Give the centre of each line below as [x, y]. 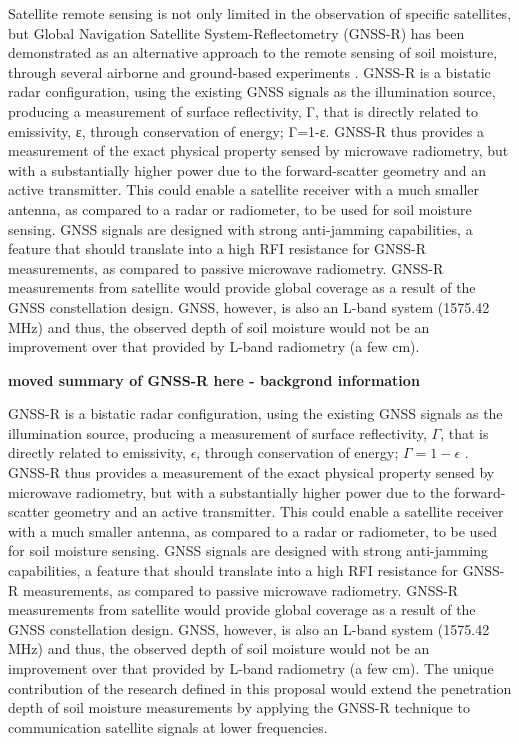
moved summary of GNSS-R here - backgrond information [214, 379]
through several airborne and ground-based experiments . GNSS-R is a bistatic [249, 71]
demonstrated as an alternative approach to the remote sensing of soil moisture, [253, 52]
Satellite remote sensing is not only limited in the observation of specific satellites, [260, 13]
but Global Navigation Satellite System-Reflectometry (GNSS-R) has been [236, 32]
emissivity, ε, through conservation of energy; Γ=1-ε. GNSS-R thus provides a [246, 130]
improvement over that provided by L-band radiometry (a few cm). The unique [251, 668]
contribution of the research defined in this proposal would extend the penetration [260, 687]
